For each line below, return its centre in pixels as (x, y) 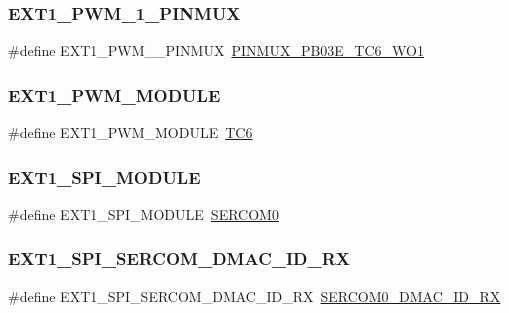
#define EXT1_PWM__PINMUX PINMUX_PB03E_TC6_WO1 (216, 50)
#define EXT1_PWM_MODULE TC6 (130, 132)
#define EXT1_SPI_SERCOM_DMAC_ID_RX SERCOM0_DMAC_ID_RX (254, 295)
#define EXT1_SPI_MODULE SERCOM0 (143, 213)
